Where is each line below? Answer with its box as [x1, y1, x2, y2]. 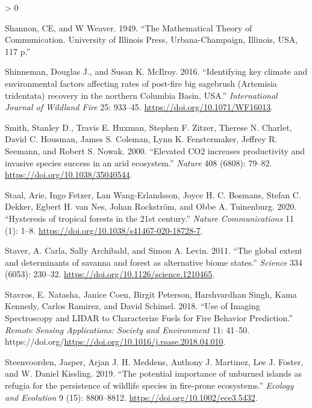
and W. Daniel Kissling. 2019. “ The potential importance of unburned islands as [5, 367, 302, 380]
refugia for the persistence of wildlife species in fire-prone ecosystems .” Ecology [5, 379, 294, 392]
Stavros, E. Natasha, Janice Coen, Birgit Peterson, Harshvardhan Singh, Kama [5, 287, 297, 300]
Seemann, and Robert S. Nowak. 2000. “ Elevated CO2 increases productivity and [5, 144, 305, 157]
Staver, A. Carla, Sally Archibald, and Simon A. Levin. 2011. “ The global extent [5, 244, 303, 257]
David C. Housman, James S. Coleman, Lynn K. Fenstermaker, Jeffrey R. [5, 133, 278, 145]
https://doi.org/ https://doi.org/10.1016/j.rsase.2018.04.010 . [5, 335, 226, 348]
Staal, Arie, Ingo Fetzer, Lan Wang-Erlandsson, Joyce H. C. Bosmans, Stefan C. [5, 188, 301, 201]
